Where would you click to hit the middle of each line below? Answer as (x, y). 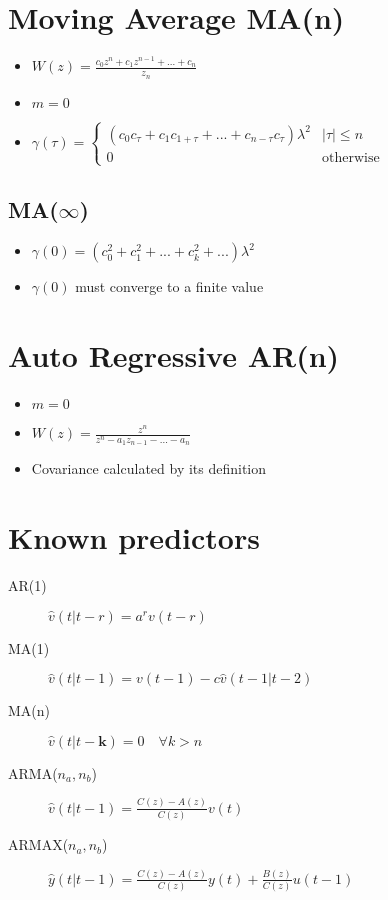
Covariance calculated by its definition (149, 468)
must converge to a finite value (169, 286)
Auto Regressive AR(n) (174, 355)
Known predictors (134, 537)
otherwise (351, 157)
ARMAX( (38, 844)
